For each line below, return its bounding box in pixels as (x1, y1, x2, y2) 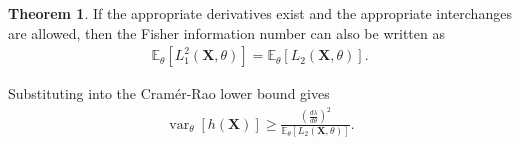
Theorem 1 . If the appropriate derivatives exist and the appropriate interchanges (8, 3, 512, 23)
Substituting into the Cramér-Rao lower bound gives (8, 83, 330, 104)
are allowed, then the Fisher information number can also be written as (8, 22, 445, 43)
